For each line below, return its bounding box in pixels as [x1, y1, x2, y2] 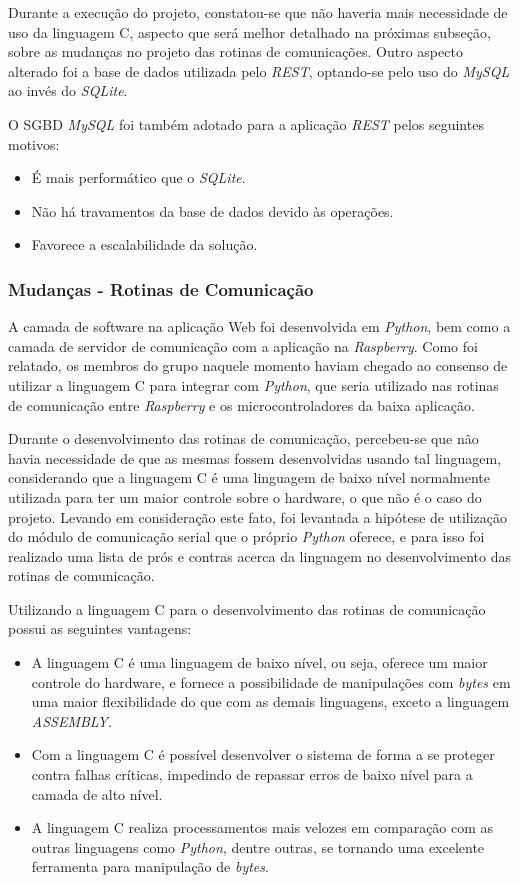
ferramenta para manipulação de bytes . [31, 856, 269, 877]
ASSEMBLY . [31, 710, 112, 731]
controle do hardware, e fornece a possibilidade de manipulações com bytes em [31, 671, 511, 692]
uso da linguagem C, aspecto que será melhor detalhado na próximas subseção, [8, 21, 491, 42]
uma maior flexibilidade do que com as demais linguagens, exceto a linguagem [31, 691, 510, 712]
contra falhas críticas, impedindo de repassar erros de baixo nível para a [31, 764, 473, 785]
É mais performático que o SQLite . [31, 167, 246, 188]
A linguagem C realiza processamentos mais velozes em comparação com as [31, 817, 494, 838]
